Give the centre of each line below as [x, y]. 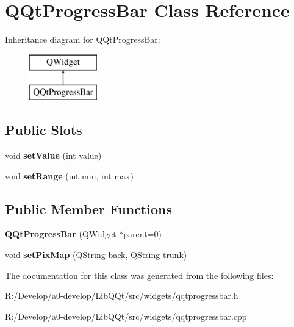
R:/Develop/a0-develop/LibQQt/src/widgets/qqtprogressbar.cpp [126, 316]
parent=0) [142, 234]
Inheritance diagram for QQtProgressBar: [83, 39]
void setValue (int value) [53, 155]
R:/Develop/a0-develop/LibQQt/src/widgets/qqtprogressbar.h [122, 296]
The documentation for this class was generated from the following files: [139, 275]
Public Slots [44, 130]
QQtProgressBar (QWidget [61, 234]
